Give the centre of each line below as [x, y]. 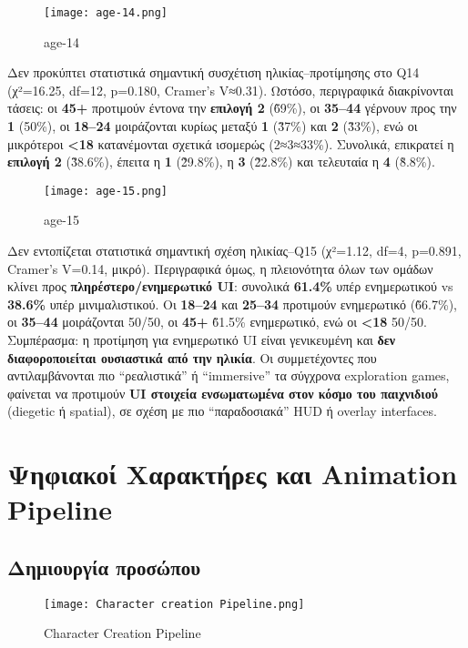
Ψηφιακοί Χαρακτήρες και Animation [233, 474]
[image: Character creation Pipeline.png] [174, 604]
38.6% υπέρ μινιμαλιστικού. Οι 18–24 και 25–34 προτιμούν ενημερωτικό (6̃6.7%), [232, 304]
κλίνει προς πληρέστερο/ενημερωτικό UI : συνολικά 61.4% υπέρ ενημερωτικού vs [230, 286]
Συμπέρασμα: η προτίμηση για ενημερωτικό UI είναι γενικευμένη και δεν [202, 340]
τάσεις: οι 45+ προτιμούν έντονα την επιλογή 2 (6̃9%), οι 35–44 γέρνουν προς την [232, 108]
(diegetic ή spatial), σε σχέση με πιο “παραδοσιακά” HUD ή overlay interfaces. [222, 411]
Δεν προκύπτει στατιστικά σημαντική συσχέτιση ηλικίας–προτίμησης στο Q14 [214, 72]
